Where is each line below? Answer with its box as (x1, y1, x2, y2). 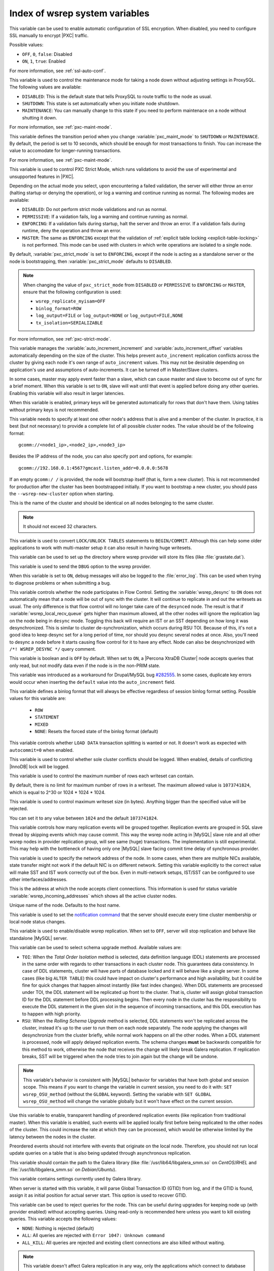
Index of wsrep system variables (9, 8, 150, 19)
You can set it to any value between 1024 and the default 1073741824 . (9, 815, 158, 821)
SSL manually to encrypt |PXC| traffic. (9, 32, 89, 38)
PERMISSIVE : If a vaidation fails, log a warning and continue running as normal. (22, 214, 188, 220)
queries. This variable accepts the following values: (9, 1216, 117, 1222)
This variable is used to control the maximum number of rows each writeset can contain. (9, 773, 194, 779)
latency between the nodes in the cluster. (9, 1134, 96, 1140)
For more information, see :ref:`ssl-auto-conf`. (9, 68, 106, 74)
